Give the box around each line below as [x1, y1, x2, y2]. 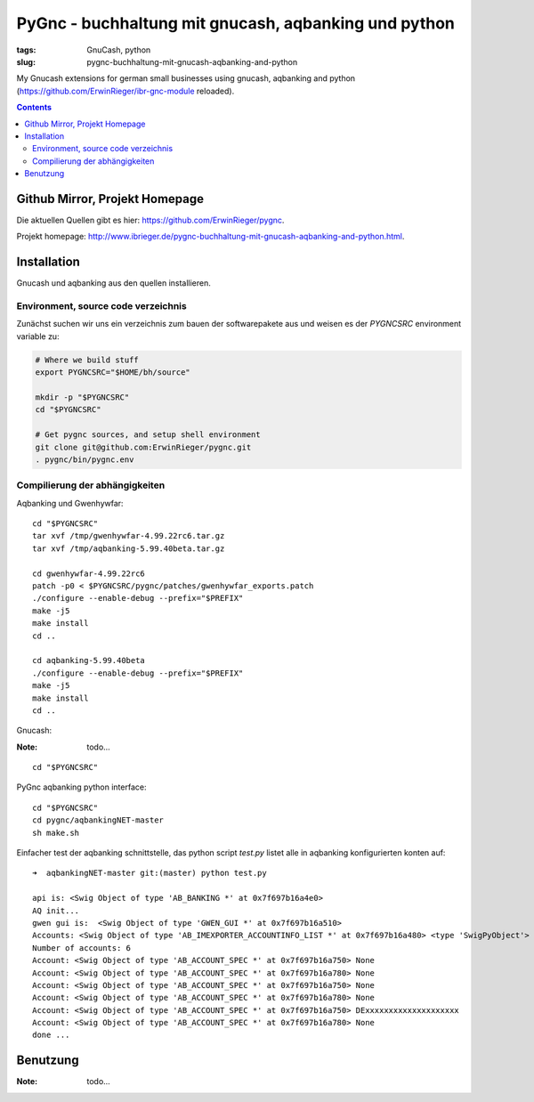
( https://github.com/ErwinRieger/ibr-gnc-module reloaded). [16, 85, 235, 96]
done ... [32, 1030, 70, 1041]
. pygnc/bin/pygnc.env [35, 454, 134, 465]
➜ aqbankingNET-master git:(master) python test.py [32, 868, 267, 879]
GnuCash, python [86, 45, 151, 55]
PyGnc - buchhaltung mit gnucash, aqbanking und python [16, 13, 456, 33]
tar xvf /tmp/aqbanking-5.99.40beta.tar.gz [32, 543, 225, 554]
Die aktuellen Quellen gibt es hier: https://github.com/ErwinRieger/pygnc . [16, 215, 285, 225]
